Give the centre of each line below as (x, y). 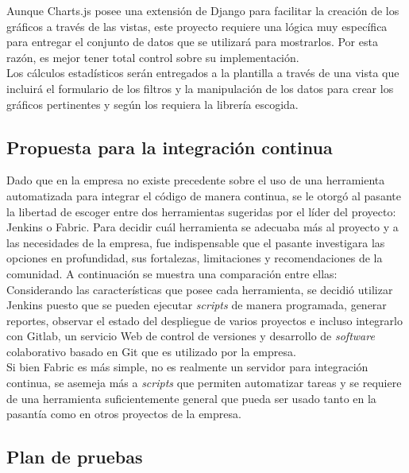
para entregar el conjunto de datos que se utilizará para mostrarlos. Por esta (192, 42)
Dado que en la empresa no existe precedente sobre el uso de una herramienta (196, 180)
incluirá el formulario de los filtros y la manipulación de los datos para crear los (200, 88)
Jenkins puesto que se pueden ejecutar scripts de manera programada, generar (197, 305)
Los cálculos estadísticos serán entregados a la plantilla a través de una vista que (203, 73)
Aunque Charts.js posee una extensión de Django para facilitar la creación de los (203, 10)
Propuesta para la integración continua (170, 147)
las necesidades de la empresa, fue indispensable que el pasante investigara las (196, 242)
